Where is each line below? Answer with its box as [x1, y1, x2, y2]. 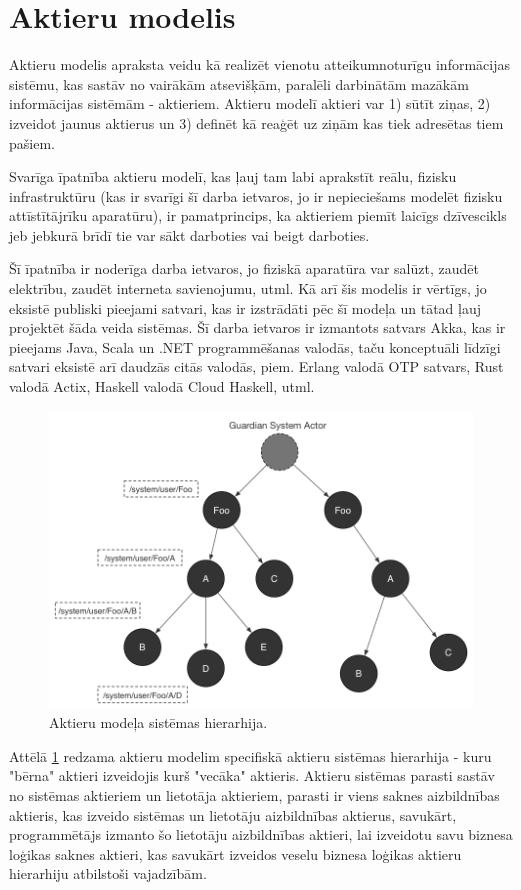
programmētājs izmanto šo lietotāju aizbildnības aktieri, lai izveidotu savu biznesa [9, 824, 513, 845]
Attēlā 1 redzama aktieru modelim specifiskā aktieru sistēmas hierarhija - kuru [9, 745, 492, 766]
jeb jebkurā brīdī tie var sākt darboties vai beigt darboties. [9, 224, 370, 245]
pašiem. [9, 132, 55, 153]
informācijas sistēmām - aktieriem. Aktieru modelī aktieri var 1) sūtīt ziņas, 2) [9, 93, 491, 114]
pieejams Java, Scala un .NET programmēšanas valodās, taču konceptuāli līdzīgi [9, 336, 501, 357]
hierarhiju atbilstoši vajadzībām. [9, 863, 207, 884]
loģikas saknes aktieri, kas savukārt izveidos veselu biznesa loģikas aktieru [9, 843, 462, 864]
